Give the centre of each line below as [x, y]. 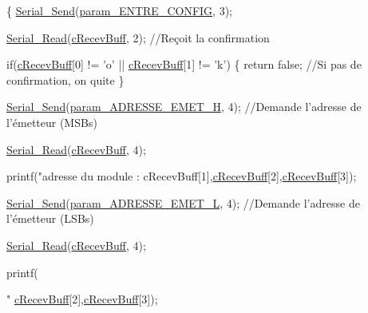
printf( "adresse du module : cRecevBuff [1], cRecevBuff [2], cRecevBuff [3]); [182, 176]
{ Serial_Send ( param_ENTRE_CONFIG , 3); [119, 10]
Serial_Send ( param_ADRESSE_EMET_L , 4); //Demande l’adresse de [183, 202]
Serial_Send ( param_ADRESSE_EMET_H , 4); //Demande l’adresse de [184, 107]
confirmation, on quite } [65, 79]
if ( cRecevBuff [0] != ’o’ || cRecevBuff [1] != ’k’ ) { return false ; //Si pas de [184, 64]
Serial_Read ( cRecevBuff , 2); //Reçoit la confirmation [138, 37]
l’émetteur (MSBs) [52, 122]
